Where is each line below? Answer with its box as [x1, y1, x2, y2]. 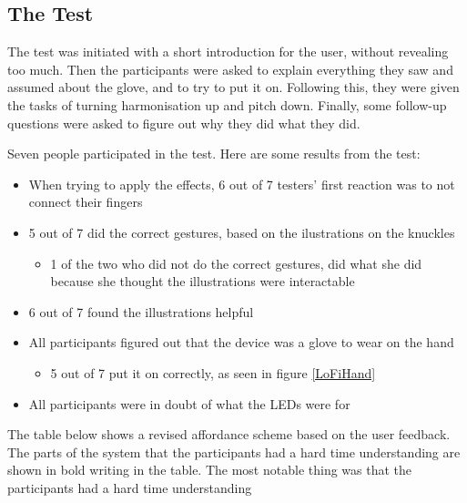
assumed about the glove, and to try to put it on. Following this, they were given [7, 77, 460, 97]
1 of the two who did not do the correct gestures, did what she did [50, 253, 422, 272]
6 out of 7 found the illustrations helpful [28, 302, 254, 321]
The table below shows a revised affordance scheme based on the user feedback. [7, 425, 451, 444]
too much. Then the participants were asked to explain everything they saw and [7, 59, 453, 78]
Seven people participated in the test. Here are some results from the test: [7, 144, 421, 163]
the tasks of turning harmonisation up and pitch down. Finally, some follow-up [7, 95, 447, 114]
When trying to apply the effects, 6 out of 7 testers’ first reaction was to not [28, 174, 455, 193]
